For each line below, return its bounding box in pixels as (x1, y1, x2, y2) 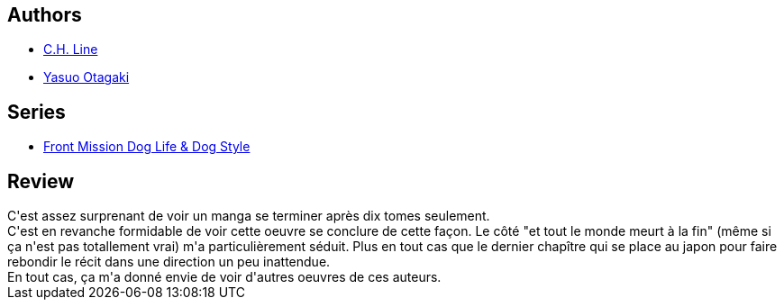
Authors (7, 4, 82, 26)
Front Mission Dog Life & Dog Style (43, 139, 251, 155)
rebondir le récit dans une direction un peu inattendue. (7, 254, 331, 270)
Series (7, 100, 66, 123)
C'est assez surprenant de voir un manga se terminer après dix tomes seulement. (7, 208, 490, 224)
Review (7, 169, 75, 193)
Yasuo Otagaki (43, 69, 130, 86)
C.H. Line (43, 41, 98, 58)
